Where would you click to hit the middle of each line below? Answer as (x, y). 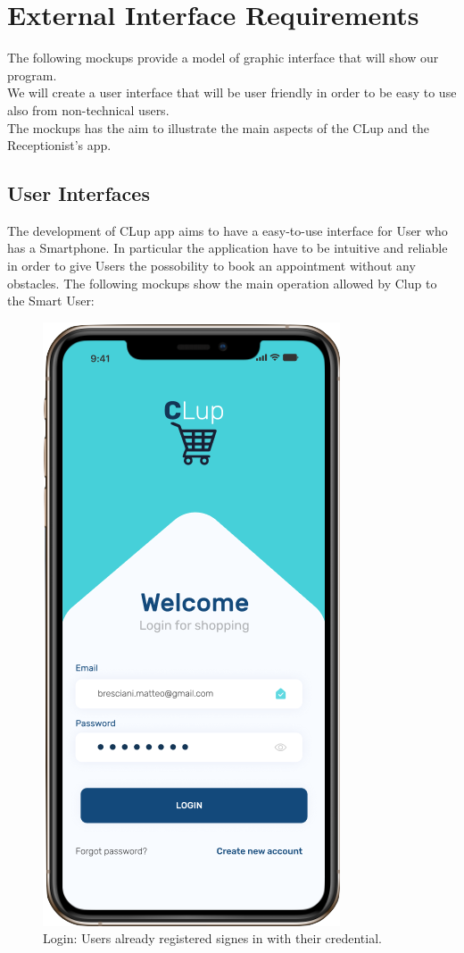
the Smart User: (51, 301)
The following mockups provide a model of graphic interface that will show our (223, 58)
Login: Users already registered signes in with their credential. (212, 938)
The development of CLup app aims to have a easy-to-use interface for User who (228, 230)
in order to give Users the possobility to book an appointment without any (211, 266)
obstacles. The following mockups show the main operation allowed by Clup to (222, 283)
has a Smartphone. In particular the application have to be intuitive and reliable (228, 248)
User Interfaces (79, 193)
